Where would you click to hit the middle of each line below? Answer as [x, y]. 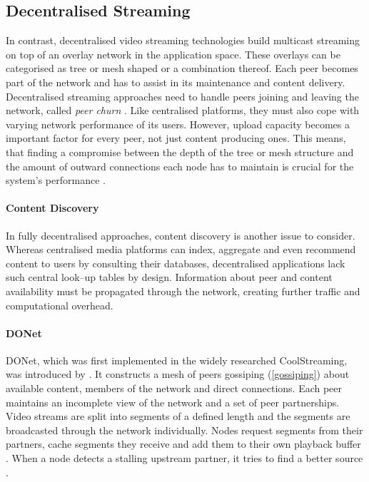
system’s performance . [56, 180]
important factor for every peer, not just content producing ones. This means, [176, 138]
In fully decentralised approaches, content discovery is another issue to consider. [181, 235]
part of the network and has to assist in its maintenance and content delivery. [176, 82]
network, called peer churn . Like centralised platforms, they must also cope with [183, 110]
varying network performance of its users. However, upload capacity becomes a [178, 124]
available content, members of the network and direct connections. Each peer [174, 388]
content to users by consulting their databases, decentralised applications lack [176, 263]
